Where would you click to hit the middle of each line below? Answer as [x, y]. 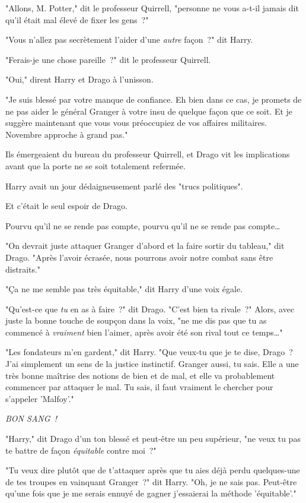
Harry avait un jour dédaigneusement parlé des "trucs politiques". [124, 186]
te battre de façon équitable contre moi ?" [81, 450]
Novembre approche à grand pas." [67, 134]
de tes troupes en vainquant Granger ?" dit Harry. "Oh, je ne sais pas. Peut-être [151, 481]
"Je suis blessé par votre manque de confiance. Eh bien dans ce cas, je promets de [154, 99]
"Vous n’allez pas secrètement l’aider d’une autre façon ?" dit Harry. [129, 39]
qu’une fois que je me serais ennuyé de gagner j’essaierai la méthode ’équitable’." [151, 493]
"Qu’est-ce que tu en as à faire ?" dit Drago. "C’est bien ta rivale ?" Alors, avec [150, 309]
